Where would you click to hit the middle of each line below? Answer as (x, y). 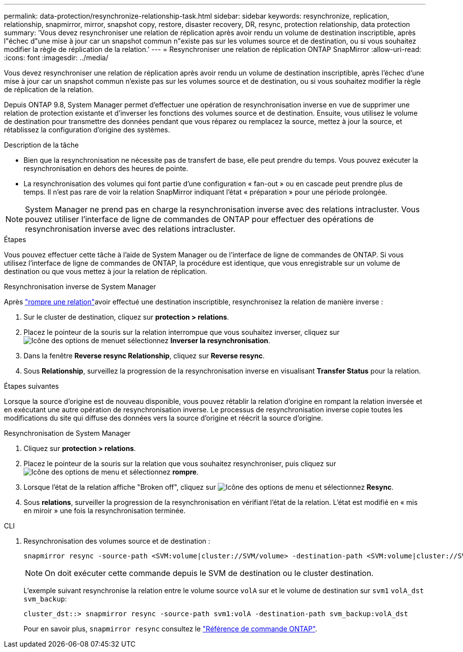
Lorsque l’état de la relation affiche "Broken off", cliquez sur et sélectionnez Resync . (209, 487)
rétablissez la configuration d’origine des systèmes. (87, 130)
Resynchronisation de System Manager (67, 433)
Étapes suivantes (31, 386)
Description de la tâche (41, 145)
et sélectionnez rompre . (160, 472)
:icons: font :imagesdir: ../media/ (56, 58)
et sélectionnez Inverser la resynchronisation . (195, 340)
